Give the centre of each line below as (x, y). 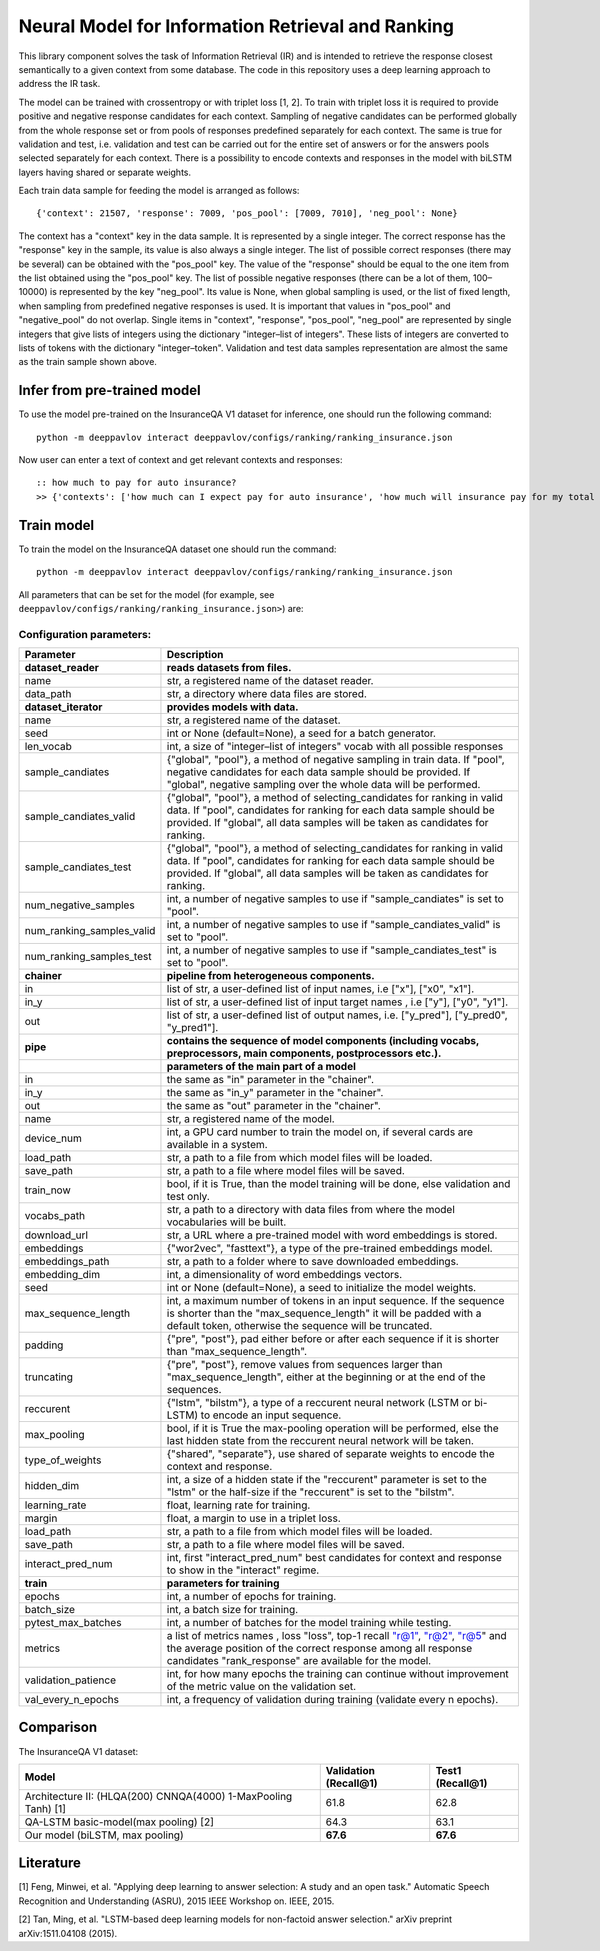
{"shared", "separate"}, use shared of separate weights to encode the (330, 1454)
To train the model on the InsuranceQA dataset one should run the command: (177, 549)
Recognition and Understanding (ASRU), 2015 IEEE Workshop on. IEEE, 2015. (176, 1901)
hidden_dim (52, 1486)
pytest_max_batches (73, 1623)
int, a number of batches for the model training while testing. (309, 1623)
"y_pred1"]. (192, 1028)
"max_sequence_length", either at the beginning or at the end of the (326, 1377)
